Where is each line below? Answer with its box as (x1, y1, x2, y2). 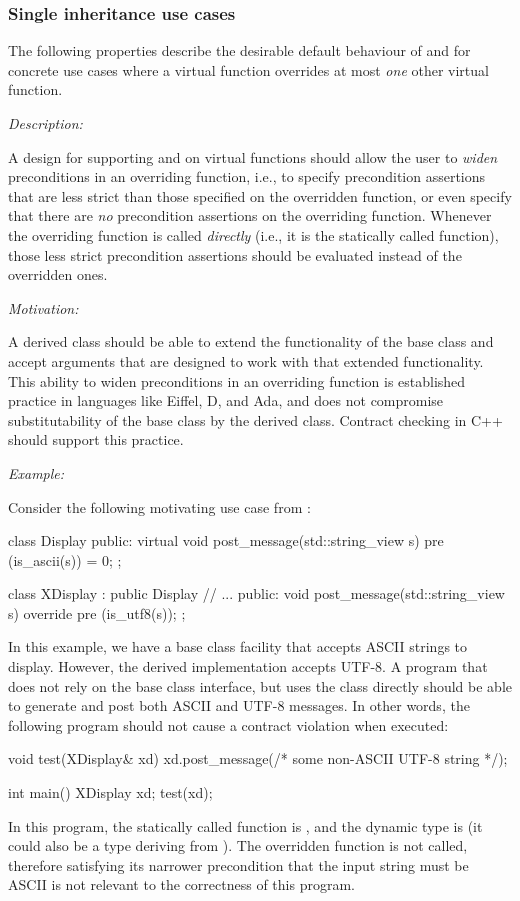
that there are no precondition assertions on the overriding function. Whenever (8, 205, 492, 226)
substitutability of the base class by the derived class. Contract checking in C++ (8, 409, 503, 430)
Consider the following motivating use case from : (8, 496, 311, 517)
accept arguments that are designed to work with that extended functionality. (8, 350, 484, 371)
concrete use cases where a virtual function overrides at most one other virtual (8, 59, 489, 80)
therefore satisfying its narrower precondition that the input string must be (8, 854, 469, 875)
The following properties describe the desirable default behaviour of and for (8, 40, 471, 61)
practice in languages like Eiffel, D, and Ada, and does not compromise (8, 390, 444, 411)
